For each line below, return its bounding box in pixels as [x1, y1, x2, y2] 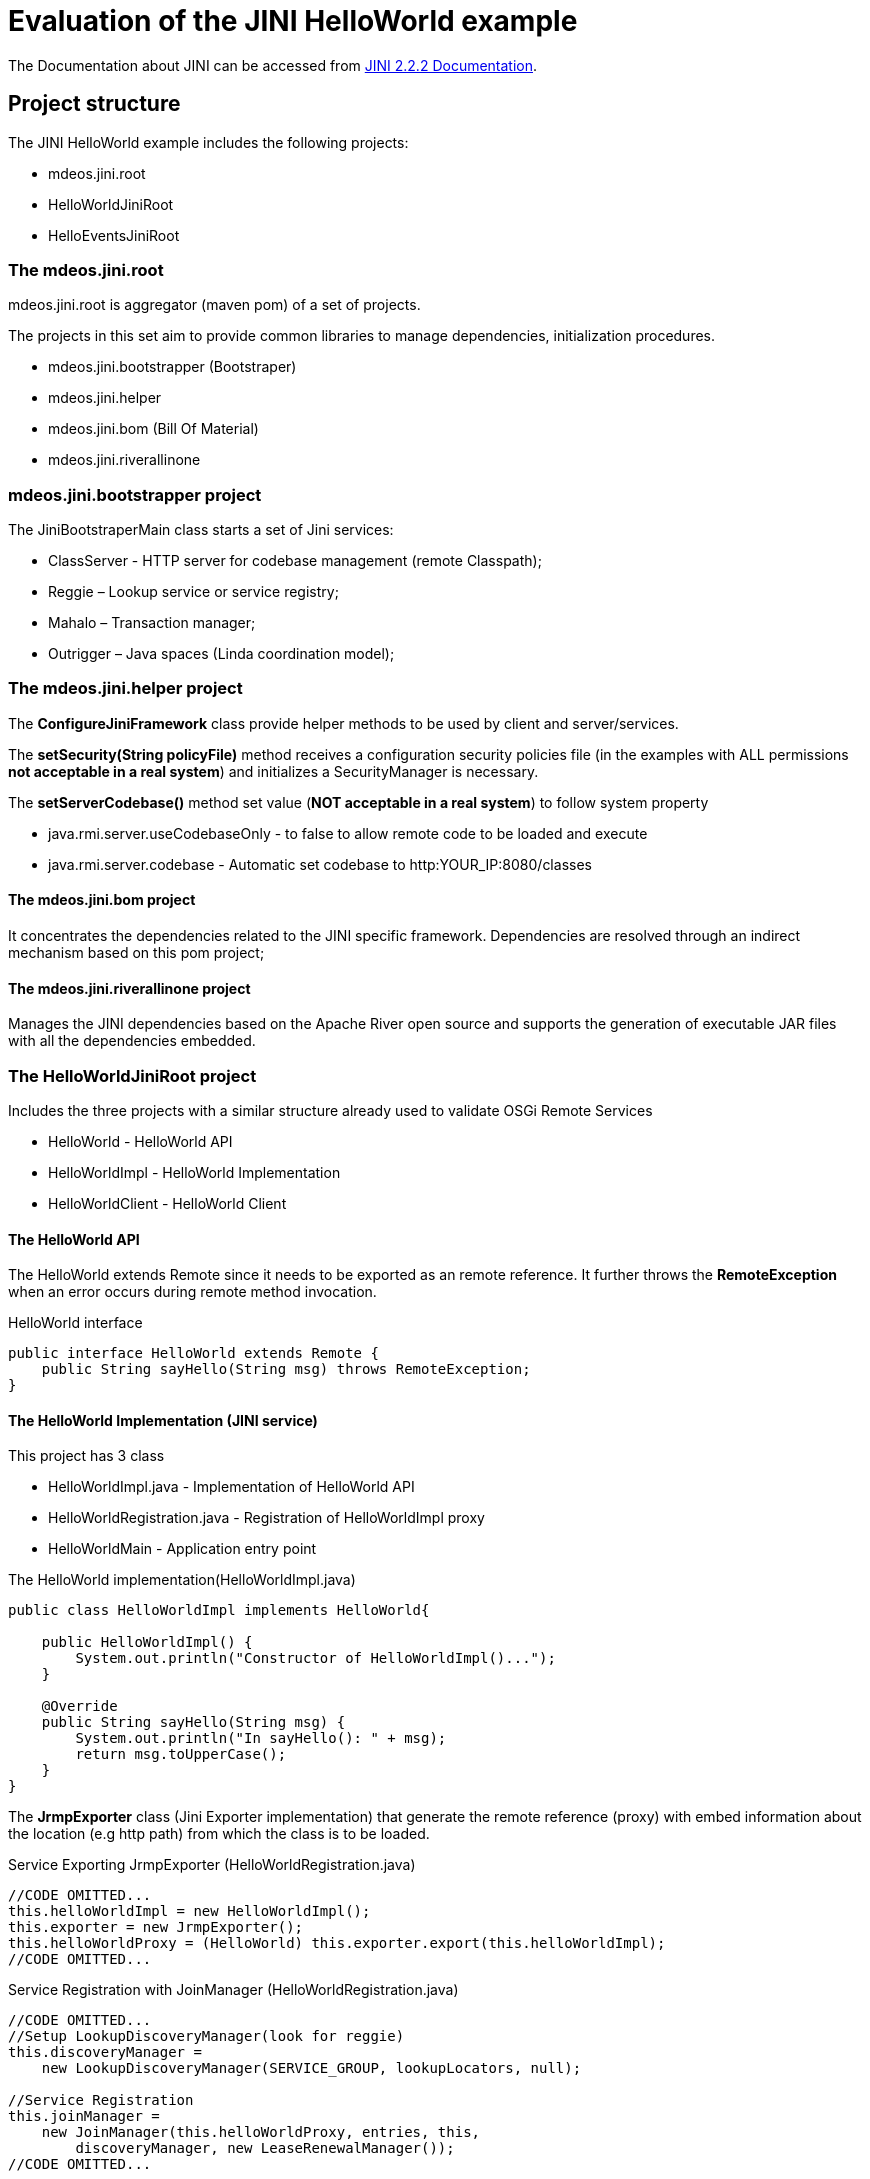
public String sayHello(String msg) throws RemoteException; [41, 1361, 531, 1378]
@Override [41, 1698, 118, 1715]
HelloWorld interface [8, 1314, 143, 1332]
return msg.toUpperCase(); [75, 1746, 287, 1763]
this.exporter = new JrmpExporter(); [8, 1919, 304, 1936]
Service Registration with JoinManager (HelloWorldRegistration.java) [8, 1981, 459, 1999]
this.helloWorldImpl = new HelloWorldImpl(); [8, 1903, 371, 1920]
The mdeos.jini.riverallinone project [8, 979, 251, 997]
